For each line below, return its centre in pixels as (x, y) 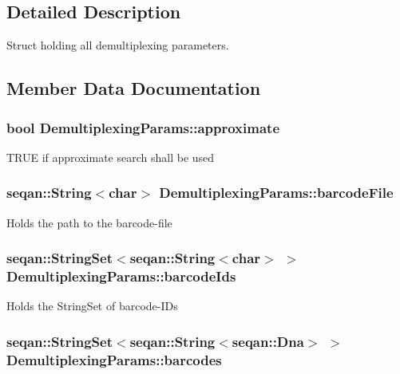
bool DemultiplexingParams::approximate (143, 127)
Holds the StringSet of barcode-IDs (92, 306)
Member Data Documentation (134, 88)
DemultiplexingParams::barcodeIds (121, 276)
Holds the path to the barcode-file (89, 222)
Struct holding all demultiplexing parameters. (118, 45)
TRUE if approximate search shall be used (111, 157)
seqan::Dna (268, 341)
